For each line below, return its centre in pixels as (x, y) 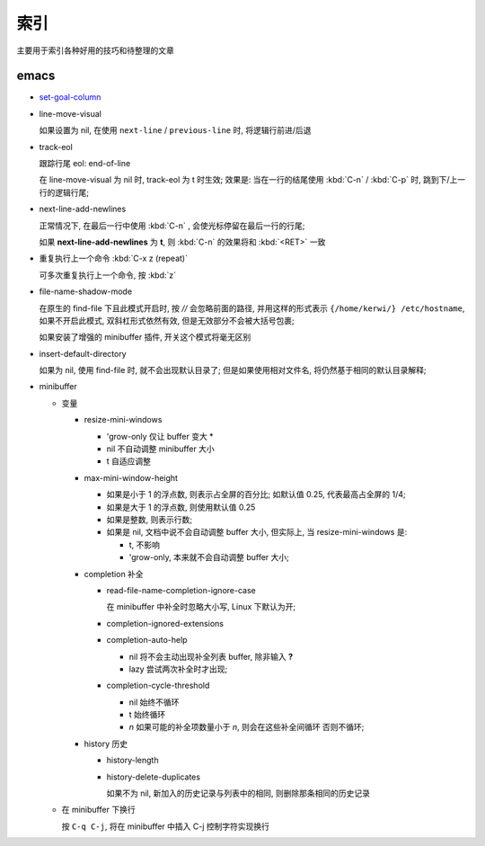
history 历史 (106, 744)
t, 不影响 (145, 545)
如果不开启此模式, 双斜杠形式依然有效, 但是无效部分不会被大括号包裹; (167, 320)
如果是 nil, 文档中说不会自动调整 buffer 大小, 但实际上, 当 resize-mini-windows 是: (257, 532)
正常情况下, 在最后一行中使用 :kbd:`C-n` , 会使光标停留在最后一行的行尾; (172, 226)
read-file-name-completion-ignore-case (181, 590)
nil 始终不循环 (154, 702)
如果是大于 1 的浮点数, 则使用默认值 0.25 (181, 507)
